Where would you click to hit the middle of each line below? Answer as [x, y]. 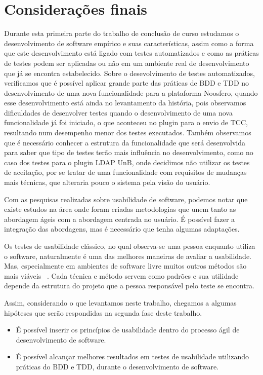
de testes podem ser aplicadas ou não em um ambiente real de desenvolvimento [127, 63]
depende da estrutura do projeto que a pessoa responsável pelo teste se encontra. [129, 286]
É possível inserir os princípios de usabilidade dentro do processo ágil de [128, 330]
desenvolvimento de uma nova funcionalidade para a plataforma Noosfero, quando [131, 92]
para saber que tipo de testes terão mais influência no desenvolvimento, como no [129, 152]
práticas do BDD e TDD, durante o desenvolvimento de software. [117, 366]
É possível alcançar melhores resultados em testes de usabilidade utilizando [132, 357]
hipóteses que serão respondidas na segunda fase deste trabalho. [103, 312]
